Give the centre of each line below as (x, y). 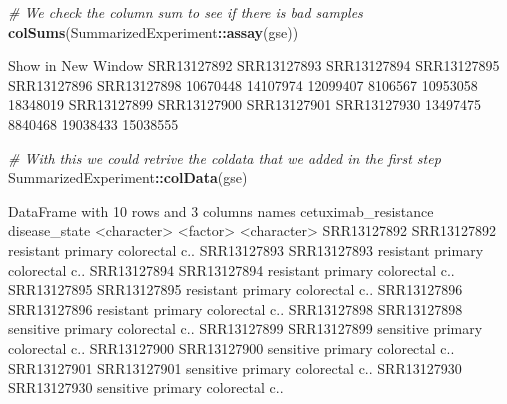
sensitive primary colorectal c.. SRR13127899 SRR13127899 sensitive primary (245, 328)
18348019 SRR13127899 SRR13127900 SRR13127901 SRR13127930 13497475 (244, 104)
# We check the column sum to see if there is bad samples (185, 12)
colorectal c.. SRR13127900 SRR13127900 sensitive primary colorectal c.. (231, 347)
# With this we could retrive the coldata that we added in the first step (224, 157)
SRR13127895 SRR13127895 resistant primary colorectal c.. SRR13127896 (235, 289)
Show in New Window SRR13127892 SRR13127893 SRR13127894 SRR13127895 (254, 65)
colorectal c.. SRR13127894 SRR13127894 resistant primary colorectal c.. (231, 269)
